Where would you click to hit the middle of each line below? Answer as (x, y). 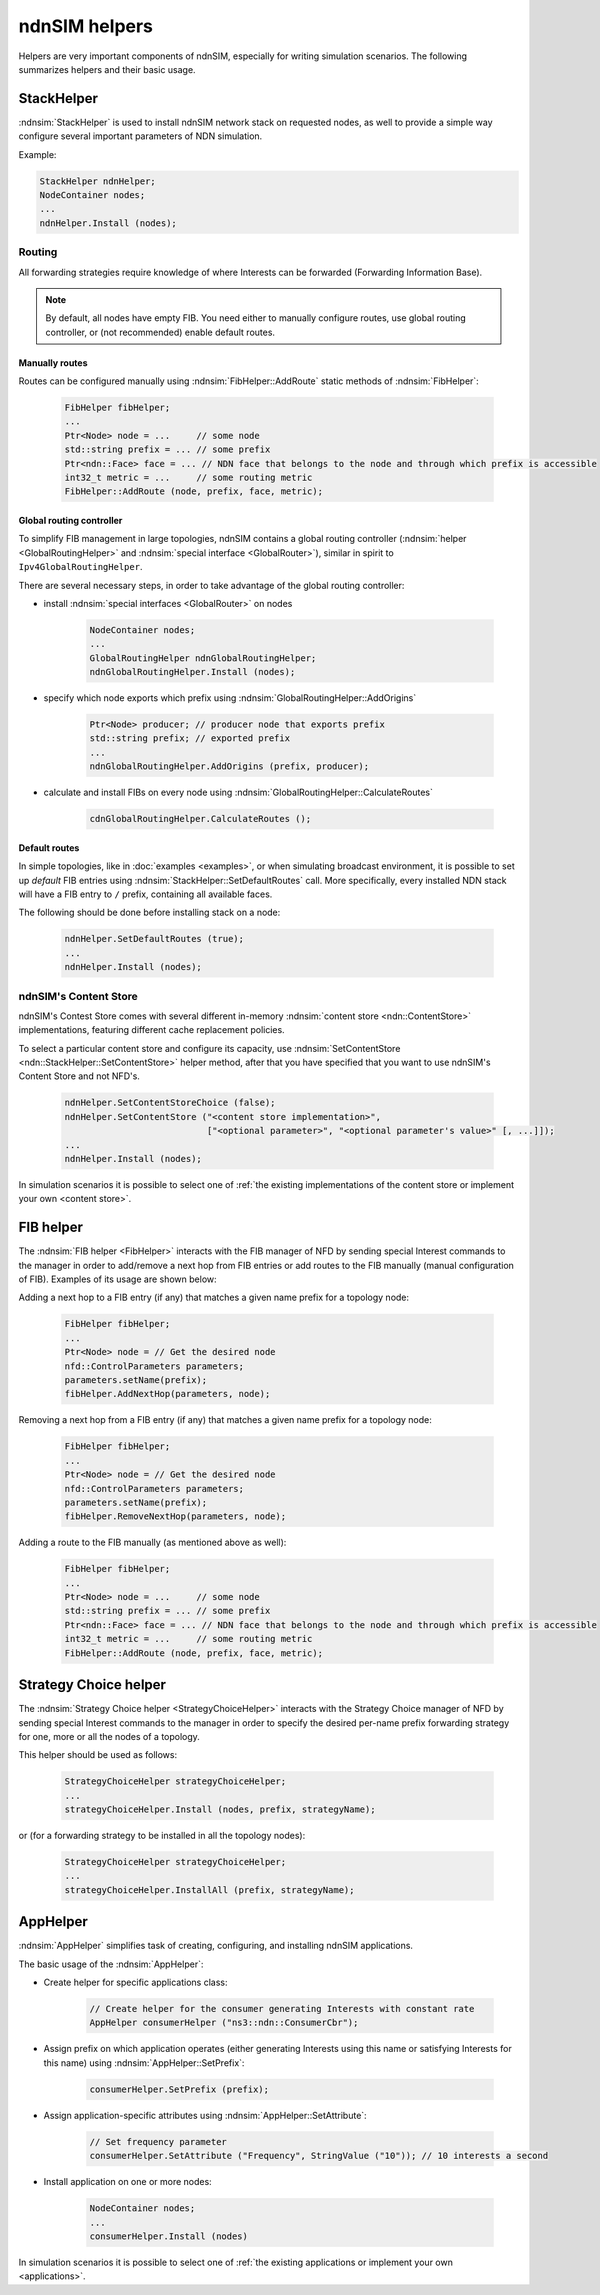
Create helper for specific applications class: (135, 1982)
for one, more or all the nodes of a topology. (109, 1736)
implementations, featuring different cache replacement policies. (151, 1030)
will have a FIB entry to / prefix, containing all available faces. (145, 894)
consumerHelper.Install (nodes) (169, 2236)
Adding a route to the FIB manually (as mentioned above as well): (152, 1542)
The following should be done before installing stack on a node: (149, 912)
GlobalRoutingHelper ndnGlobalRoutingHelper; (203, 658)
